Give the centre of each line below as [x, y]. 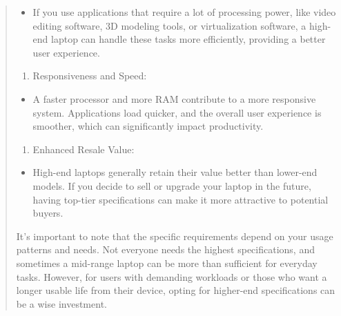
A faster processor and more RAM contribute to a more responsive [174, 98]
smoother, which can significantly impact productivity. [148, 126]
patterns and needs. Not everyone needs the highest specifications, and [165, 249]
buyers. [48, 213]
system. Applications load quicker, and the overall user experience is [177, 112]
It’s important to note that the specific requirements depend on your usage [175, 236]
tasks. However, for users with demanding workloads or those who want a [172, 276]
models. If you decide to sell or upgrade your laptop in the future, [172, 185]
